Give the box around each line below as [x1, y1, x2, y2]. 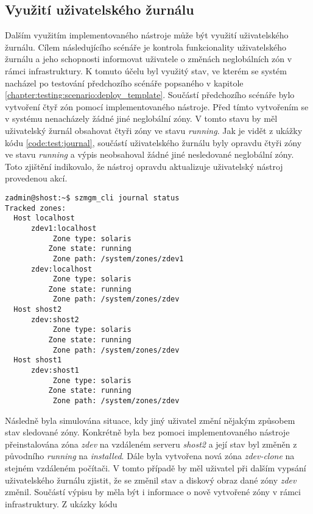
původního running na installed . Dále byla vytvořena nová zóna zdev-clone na [5, 449, 295, 462]
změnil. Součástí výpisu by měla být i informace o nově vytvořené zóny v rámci [5, 485, 301, 498]
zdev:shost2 [30, 315, 79, 324]
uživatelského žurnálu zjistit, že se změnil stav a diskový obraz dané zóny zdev [5, 473, 297, 486]
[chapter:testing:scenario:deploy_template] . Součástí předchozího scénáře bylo [5, 88, 295, 101]
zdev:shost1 [30, 366, 79, 375]
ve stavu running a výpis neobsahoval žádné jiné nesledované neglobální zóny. [5, 148, 294, 161]
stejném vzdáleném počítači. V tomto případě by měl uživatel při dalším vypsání [5, 462, 306, 474]
